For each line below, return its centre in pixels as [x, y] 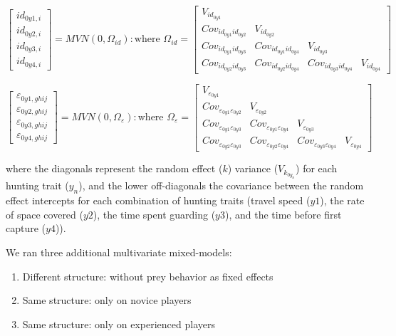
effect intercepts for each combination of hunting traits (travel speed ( [158, 200]
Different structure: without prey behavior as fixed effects [148, 276]
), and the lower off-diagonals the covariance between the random [221, 185]
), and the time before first [283, 214]
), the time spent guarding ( [154, 214]
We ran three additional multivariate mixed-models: [119, 252]
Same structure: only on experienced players [119, 324]
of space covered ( [45, 214]
